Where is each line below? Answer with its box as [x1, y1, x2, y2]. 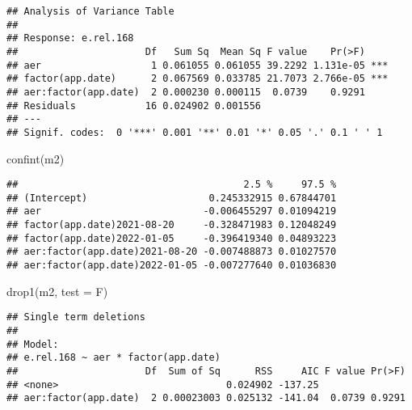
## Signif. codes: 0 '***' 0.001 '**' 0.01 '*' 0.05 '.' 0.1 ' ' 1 [6, 126, 383, 138]
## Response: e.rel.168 [6, 32, 134, 44]
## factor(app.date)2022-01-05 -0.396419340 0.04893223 [6, 232, 337, 244]
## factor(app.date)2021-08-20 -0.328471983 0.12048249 [6, 219, 337, 231]
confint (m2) [6, 150, 65, 167]
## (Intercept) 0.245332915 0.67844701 [6, 192, 337, 204]
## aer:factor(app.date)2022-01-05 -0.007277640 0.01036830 [6, 260, 337, 272]
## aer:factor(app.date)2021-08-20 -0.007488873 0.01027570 [6, 246, 337, 258]
